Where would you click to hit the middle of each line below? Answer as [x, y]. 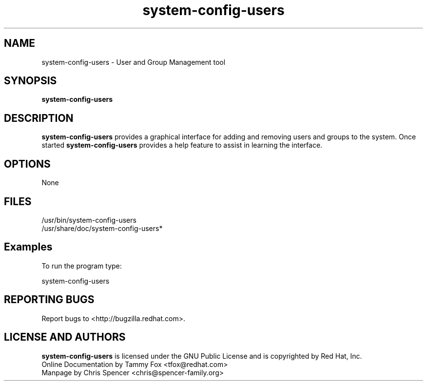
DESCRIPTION [39, 118]
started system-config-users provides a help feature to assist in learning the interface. [182, 145]
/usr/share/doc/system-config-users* [102, 228]
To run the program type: [82, 266]
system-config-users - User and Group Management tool [134, 62]
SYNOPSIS [30, 81]
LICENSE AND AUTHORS [65, 337]
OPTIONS [27, 164]
